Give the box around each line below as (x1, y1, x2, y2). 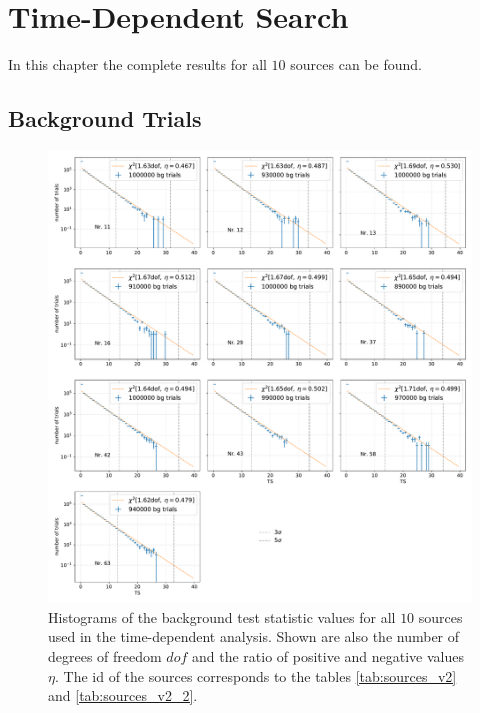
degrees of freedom (48, 645, 162, 666)
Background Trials (8, 103, 202, 134)
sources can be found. (290, 54, 422, 75)
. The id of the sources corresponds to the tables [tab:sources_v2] (54, 665, 457, 686)
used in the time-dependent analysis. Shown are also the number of (48, 626, 460, 647)
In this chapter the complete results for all (8, 54, 267, 75)
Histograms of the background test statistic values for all (48, 606, 396, 627)
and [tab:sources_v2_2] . (48, 685, 198, 706)
